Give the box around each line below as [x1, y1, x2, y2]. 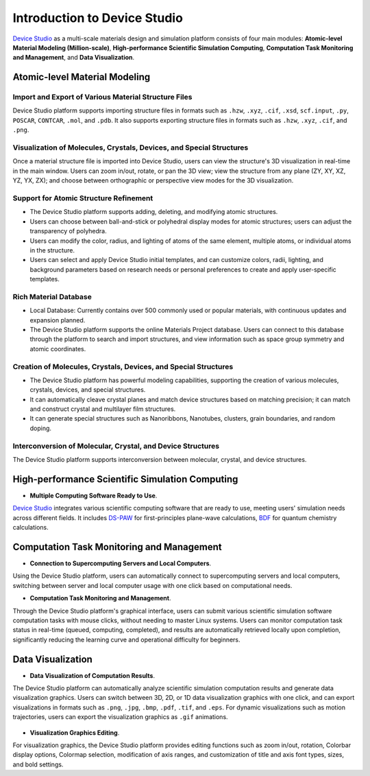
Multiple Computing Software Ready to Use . [29, 491, 158, 499]
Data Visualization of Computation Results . [29, 671, 156, 679]
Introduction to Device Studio [12, 10, 183, 25]
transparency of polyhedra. [29, 227, 107, 235]
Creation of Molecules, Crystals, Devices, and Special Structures [12, 362, 234, 371]
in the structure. [29, 246, 75, 254]
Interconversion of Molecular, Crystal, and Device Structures [12, 441, 219, 451]
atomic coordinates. [29, 344, 86, 353]
